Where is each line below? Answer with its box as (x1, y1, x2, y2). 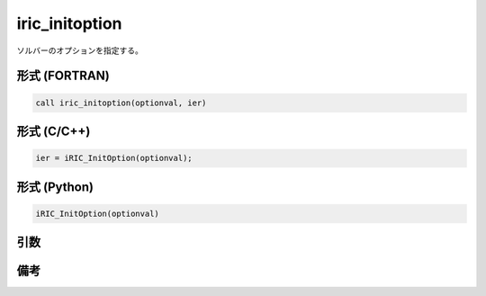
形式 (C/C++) (16, 123, 91, 139)
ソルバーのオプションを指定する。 (16, 45, 143, 56)
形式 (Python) (16, 179, 94, 194)
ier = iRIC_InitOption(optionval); (35, 153, 193, 164)
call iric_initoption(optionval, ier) (35, 97, 207, 108)
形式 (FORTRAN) (16, 68, 110, 84)
